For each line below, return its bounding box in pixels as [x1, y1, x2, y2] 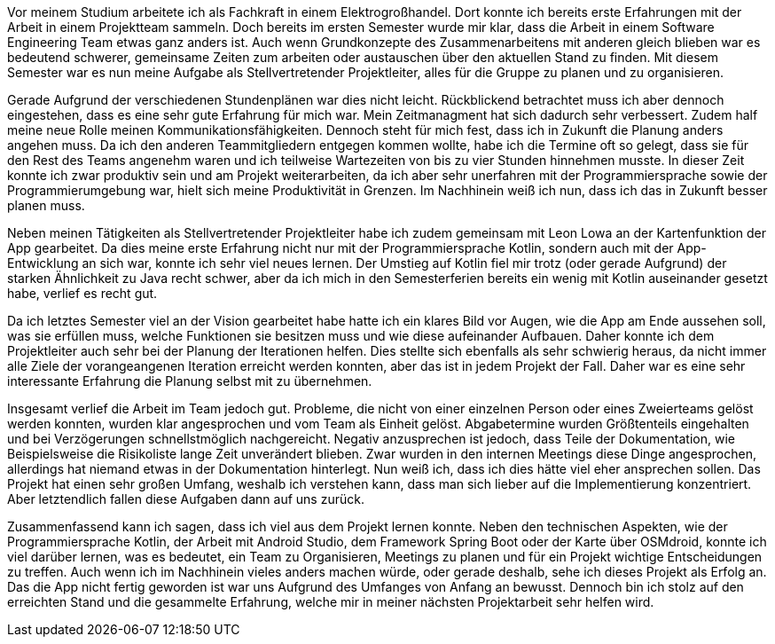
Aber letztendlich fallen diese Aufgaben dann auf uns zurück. [7, 491, 364, 507]
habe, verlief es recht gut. [7, 286, 158, 301]
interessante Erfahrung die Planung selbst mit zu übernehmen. [7, 373, 372, 389]
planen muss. [7, 198, 85, 213]
